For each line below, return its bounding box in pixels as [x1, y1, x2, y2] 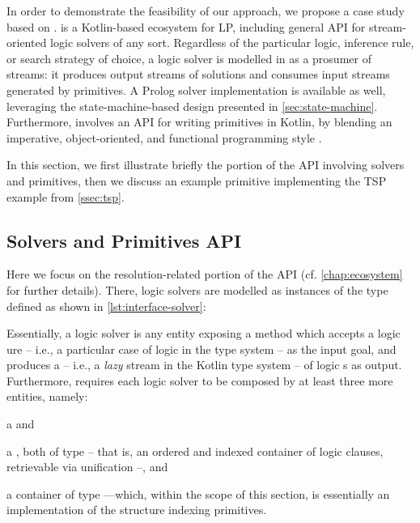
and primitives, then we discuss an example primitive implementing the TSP [6, 172, 387, 189]
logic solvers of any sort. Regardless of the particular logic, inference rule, [50, 34, 414, 51]
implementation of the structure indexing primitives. [6, 501, 267, 518]
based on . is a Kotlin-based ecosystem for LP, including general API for [6, 18, 366, 35]
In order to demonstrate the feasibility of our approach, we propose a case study [6, 2, 405, 19]
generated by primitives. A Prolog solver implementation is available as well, [6, 81, 386, 98]
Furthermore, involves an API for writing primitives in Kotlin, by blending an [6, 113, 392, 130]
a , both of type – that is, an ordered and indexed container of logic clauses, [6, 442, 384, 459]
